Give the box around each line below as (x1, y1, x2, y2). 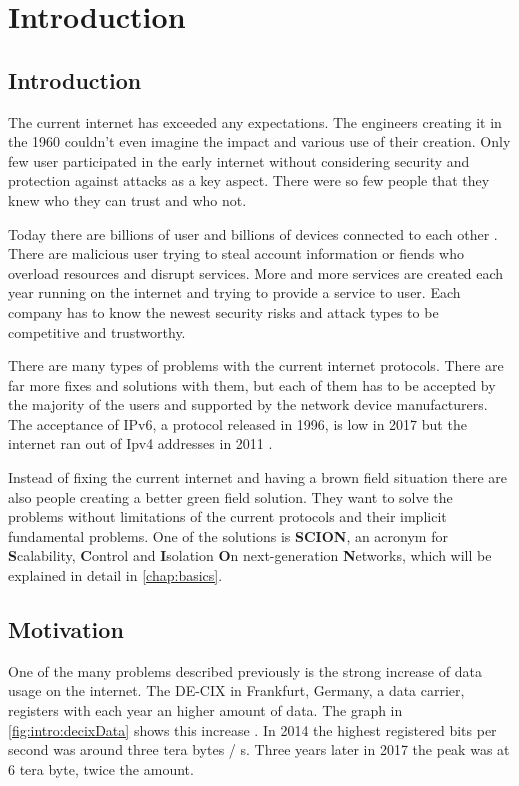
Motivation (8, 614, 124, 645)
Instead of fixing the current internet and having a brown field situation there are (8, 467, 507, 488)
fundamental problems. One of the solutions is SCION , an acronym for (8, 525, 448, 546)
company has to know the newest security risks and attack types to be (8, 301, 439, 322)
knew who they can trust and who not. (8, 189, 247, 210)
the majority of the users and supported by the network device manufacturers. (8, 394, 488, 415)
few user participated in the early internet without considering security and (8, 150, 470, 171)
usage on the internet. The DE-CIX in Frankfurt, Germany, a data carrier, (8, 680, 465, 701)
